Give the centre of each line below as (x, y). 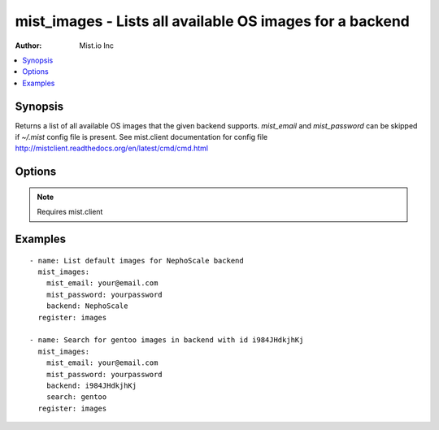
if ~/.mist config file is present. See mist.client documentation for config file (141, 137)
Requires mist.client (70, 212)
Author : (28, 46)
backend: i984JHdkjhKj (91, 385)
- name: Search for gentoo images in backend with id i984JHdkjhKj (167, 340)
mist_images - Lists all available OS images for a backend (212, 21)
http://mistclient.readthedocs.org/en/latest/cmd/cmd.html (112, 148)
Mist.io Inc (96, 46)
